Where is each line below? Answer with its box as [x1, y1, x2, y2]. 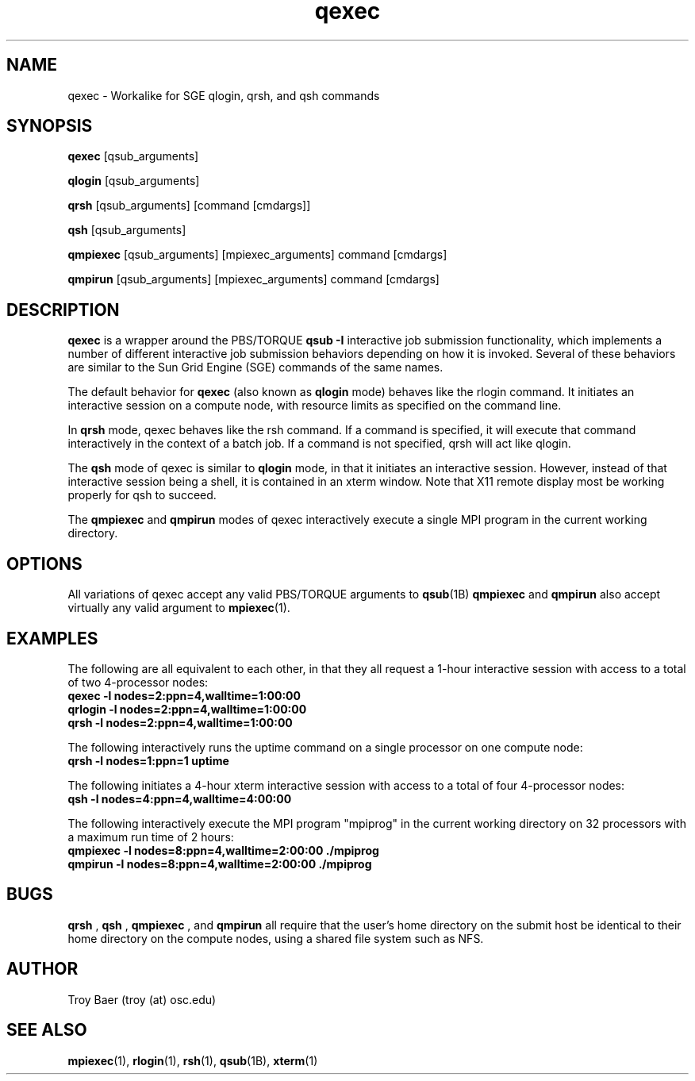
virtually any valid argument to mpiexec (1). [67, 601, 290, 615]
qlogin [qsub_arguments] [67, 174, 200, 188]
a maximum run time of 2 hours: [67, 829, 234, 844]
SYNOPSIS [6, 116, 93, 137]
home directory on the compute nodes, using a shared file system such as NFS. [67, 931, 484, 945]
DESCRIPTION [6, 299, 120, 320]
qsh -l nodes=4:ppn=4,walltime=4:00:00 [67, 791, 292, 806]
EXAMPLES [6, 628, 98, 648]
